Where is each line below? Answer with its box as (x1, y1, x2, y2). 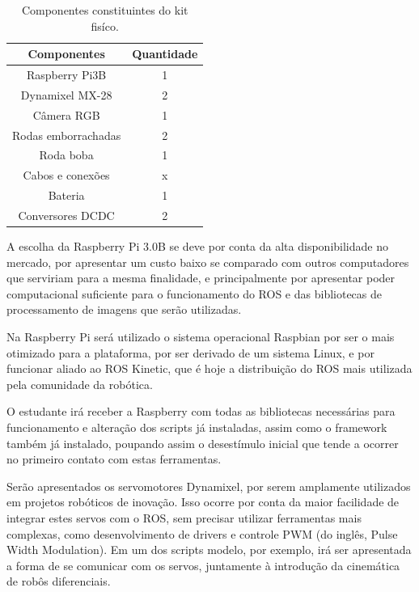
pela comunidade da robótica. (6, 375, 153, 392)
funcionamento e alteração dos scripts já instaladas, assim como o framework (6, 418, 387, 435)
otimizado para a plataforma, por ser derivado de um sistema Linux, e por (6, 344, 375, 361)
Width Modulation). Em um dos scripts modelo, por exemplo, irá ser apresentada (6, 541, 412, 558)
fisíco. (91, 17, 119, 34)
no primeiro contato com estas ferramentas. (6, 450, 222, 467)
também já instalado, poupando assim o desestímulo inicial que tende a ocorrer (6, 434, 399, 451)
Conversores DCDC (18, 206, 115, 223)
